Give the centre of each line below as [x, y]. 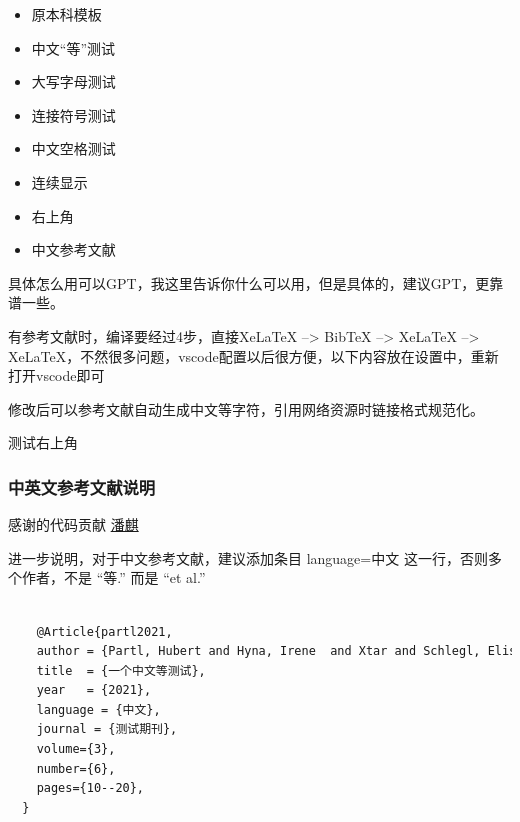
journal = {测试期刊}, [107, 729]
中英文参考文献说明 [82, 486]
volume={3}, [76, 749]
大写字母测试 [73, 81]
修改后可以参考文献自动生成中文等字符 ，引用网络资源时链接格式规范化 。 [246, 408]
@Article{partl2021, [104, 631]
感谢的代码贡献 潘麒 [73, 524]
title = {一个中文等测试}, [121, 670]
